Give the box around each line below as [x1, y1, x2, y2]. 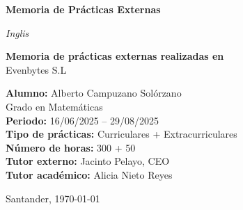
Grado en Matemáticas [6, 99, 103, 113]
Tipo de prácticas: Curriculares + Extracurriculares [6, 127, 237, 141]
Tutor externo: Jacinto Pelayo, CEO [6, 154, 170, 168]
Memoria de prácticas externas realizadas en [6, 49, 224, 63]
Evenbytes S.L [6, 62, 67, 76]
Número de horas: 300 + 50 [6, 140, 136, 154]
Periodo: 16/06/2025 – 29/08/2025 [6, 113, 159, 127]
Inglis [6, 25, 29, 40]
